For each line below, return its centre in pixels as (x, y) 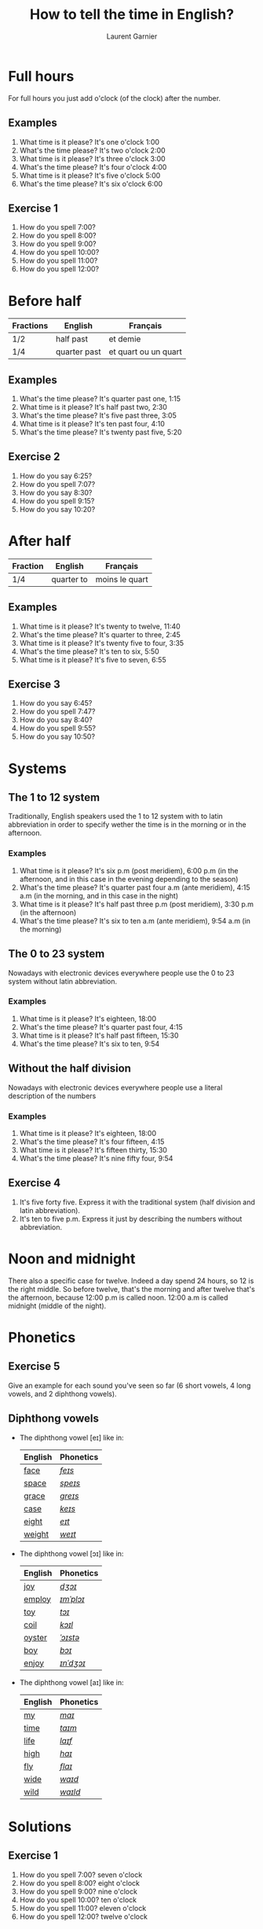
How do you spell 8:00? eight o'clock (79, 1883)
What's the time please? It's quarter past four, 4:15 (101, 1027)
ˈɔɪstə (70, 1637)
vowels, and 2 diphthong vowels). (62, 1393)
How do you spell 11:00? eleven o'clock (83, 1908)
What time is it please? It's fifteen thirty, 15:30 (93, 1149)
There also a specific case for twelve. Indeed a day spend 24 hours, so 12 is (131, 1281)
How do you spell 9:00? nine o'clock (78, 1891)
